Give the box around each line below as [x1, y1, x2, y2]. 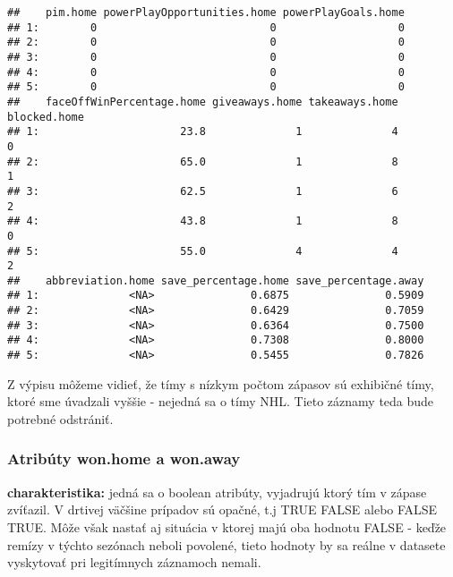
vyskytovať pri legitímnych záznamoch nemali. [7, 553, 261, 572]
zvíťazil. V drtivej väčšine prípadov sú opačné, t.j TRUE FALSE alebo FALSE [7, 500, 438, 519]
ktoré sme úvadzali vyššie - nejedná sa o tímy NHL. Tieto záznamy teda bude [7, 392, 434, 411]
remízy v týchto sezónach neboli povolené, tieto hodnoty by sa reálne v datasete [7, 535, 446, 554]
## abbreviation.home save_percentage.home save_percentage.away [7, 274, 424, 287]
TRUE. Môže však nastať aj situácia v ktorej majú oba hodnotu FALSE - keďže [7, 517, 447, 536]
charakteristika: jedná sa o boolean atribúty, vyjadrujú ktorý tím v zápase [7, 482, 427, 501]
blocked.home [7, 110, 84, 123]
